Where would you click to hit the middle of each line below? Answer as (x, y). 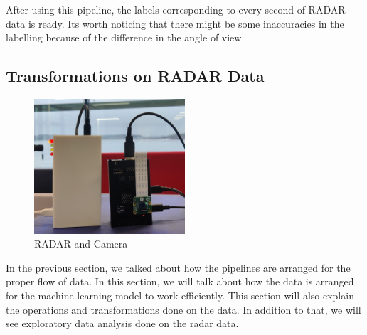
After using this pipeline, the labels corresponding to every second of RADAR (176, 9)
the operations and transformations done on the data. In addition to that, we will (183, 309)
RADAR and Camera (81, 244)
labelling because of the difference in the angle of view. (125, 37)
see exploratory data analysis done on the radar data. (122, 323)
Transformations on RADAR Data (135, 76)
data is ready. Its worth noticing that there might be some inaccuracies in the (175, 23)
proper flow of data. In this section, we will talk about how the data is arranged (180, 281)
